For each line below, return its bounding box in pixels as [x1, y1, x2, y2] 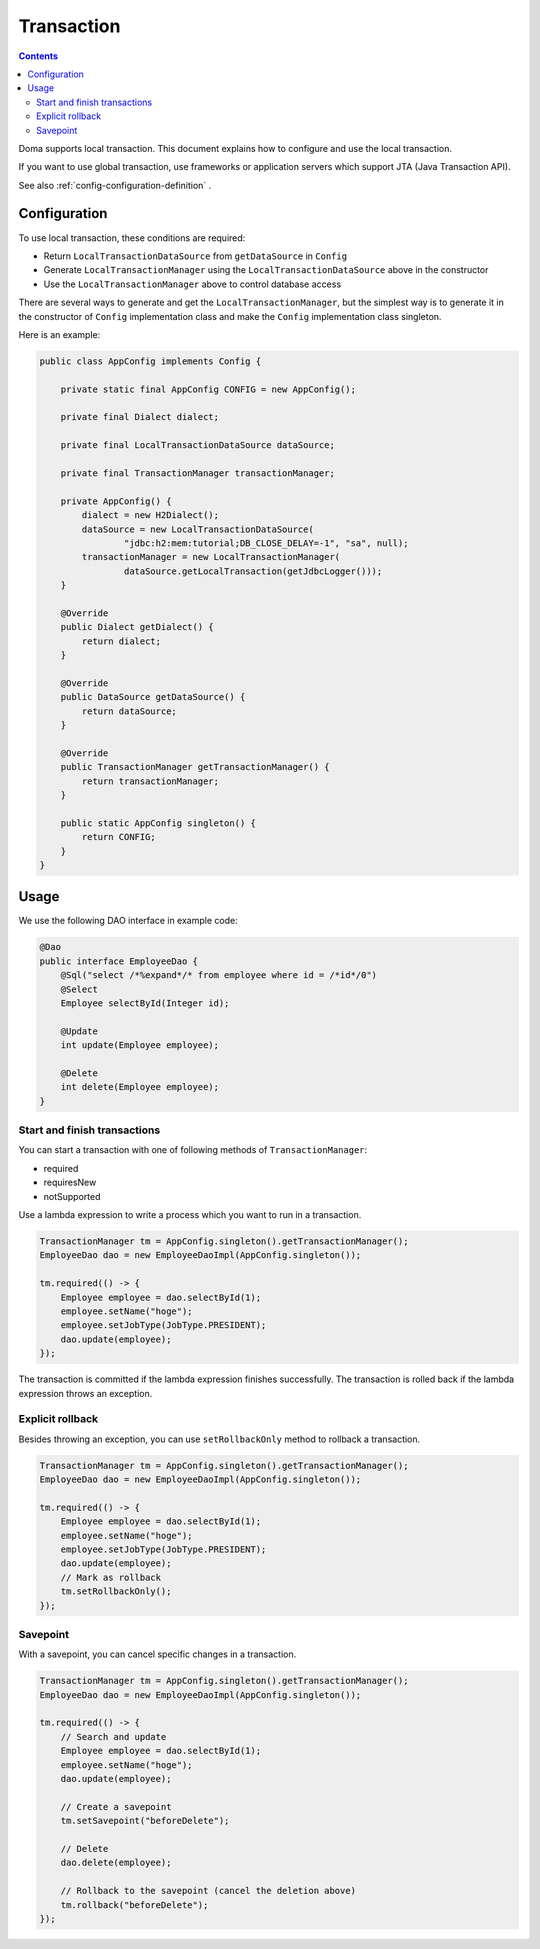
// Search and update [60, 1731, 167, 1742]
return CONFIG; [81, 831, 157, 843]
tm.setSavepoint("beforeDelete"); [60, 1815, 230, 1827]
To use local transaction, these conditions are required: [18, 231, 246, 244]
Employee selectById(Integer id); [60, 998, 230, 1009]
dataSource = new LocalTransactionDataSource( [81, 523, 314, 535]
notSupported [43, 1190, 101, 1202]
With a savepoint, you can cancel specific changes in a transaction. [18, 1648, 297, 1660]
